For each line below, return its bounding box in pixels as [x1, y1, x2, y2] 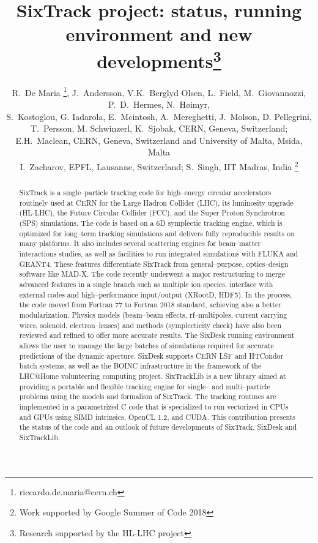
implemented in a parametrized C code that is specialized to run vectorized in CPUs [19, 401, 289, 411]
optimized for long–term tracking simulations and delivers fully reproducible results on [19, 228, 295, 238]
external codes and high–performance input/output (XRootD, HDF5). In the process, [19, 289, 292, 299]
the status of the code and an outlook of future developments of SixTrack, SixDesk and [19, 422, 297, 432]
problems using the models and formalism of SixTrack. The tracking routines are [19, 391, 276, 402]
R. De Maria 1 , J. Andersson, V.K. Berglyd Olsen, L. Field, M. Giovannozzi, [12, 84, 306, 99]
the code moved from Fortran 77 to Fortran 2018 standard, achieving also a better [19, 299, 281, 310]
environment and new [65, 21, 253, 47]
